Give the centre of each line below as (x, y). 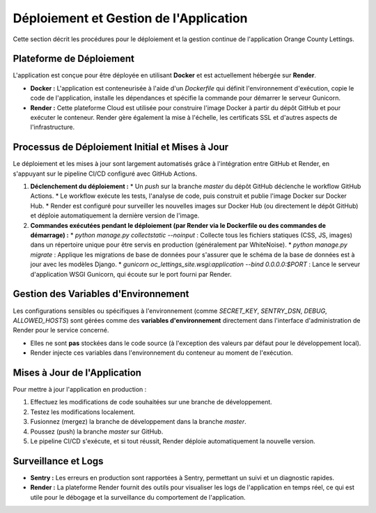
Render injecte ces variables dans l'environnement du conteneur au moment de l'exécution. (162, 353)
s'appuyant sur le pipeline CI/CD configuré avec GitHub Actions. (105, 174)
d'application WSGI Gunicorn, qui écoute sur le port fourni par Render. (131, 274)
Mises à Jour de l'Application (77, 373)
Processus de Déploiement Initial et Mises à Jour (121, 147)
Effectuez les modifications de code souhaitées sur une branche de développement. (151, 402)
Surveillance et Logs (58, 461)
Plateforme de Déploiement (74, 59)
